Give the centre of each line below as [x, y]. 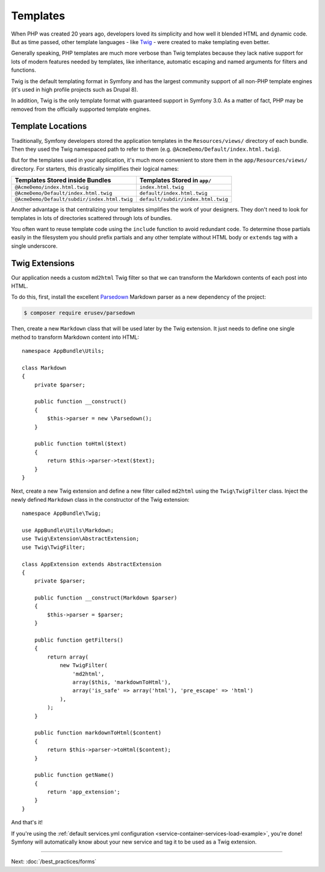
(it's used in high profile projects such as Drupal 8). [75, 89]
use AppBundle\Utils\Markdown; [68, 530]
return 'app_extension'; [84, 792]
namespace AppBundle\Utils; [63, 351]
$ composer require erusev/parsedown [79, 313]
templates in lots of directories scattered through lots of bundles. [91, 218]
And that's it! [27, 823]
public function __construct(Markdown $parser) [106, 598]
